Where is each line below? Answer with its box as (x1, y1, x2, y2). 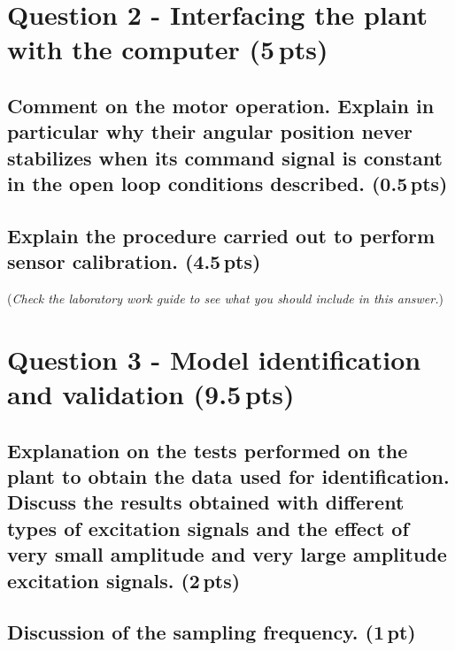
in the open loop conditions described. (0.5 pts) (7, 170, 448, 197)
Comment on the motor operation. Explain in (7, 91, 435, 119)
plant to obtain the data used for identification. (7, 463, 450, 490)
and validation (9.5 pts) (7, 376, 295, 412)
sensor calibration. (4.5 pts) (7, 248, 261, 275)
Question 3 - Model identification (7, 341, 421, 377)
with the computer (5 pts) (7, 31, 328, 67)
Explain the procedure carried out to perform (7, 221, 436, 249)
